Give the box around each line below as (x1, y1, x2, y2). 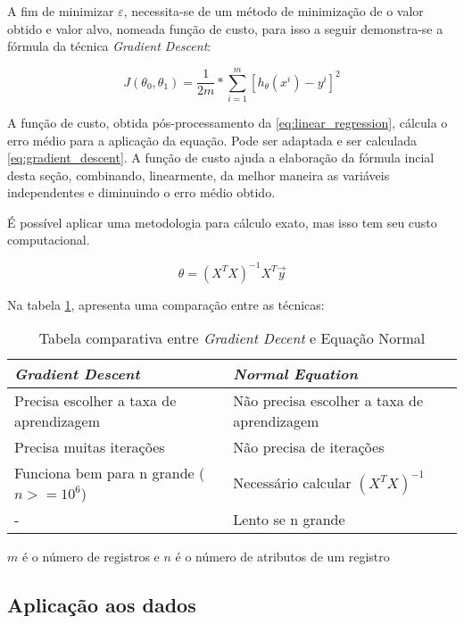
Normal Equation (233, 363, 358, 385)
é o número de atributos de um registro (175, 547, 390, 566)
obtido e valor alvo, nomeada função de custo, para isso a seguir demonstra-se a (7, 19, 443, 37)
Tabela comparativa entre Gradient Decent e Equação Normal (38, 328, 426, 349)
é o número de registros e (21, 547, 160, 566)
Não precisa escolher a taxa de (233, 390, 424, 412)
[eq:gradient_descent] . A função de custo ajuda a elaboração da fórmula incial (7, 148, 435, 167)
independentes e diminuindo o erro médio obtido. (7, 183, 276, 202)
